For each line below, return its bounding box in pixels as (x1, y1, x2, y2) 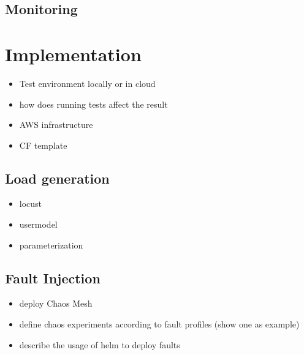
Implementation (5, 41, 142, 66)
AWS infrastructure (19, 118, 93, 131)
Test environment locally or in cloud (19, 77, 156, 89)
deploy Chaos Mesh (19, 297, 93, 310)
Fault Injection (5, 268, 101, 287)
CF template (19, 138, 67, 151)
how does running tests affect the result (19, 97, 168, 110)
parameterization (19, 238, 83, 251)
